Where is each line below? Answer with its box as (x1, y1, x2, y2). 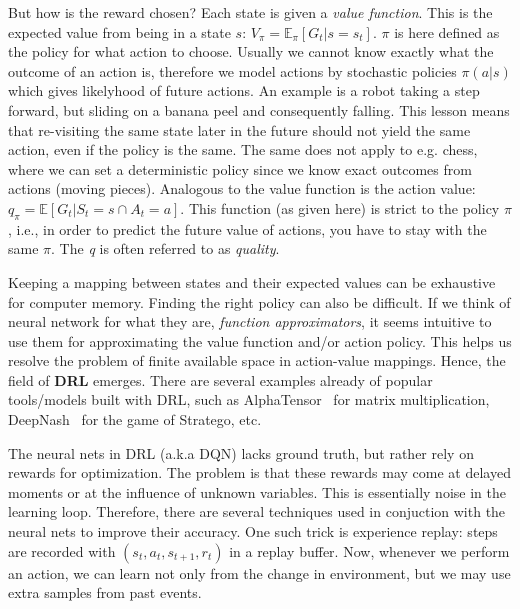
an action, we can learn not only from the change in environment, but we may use (8, 562, 511, 583)
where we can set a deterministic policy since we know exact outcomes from (8, 158, 472, 179)
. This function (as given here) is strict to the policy (180, 197, 500, 218)
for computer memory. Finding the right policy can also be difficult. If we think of (8, 291, 511, 312)
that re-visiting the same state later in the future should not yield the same (8, 119, 471, 140)
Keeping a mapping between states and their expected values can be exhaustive (8, 271, 496, 292)
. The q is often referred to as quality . (51, 238, 280, 259)
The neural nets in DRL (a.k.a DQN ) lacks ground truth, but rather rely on (8, 442, 474, 463)
